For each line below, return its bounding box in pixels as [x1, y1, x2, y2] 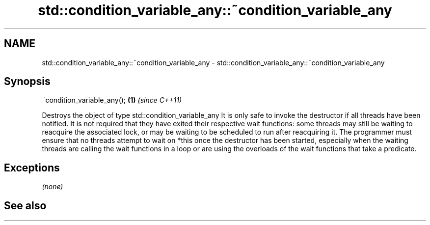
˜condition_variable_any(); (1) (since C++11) [42, 96, 182, 105]
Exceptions [4, 161, 60, 174]
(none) [42, 182, 63, 191]
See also [4, 199, 47, 212]
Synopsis [4, 75, 51, 88]
